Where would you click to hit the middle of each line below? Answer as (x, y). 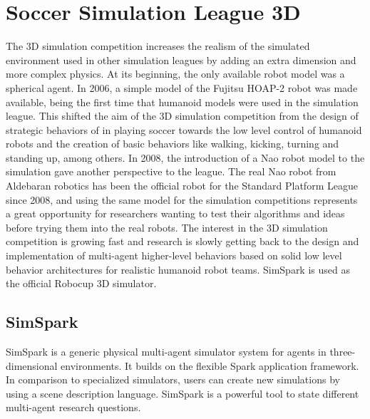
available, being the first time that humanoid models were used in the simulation (182, 102)
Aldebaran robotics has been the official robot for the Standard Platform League (182, 186)
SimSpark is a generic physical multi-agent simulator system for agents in (166, 352)
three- (343, 352)
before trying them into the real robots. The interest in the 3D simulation (167, 227)
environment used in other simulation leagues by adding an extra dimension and (181, 60)
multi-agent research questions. (73, 407)
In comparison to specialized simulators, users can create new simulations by (173, 379)
